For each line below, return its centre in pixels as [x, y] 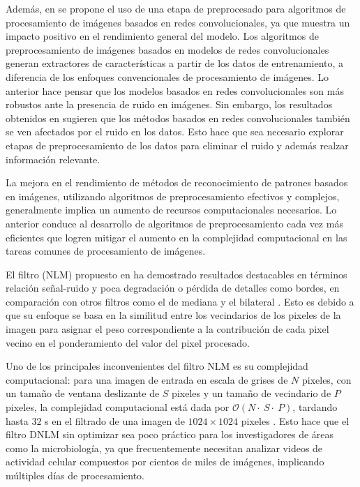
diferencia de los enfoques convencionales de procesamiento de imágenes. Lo [167, 76]
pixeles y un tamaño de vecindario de [252, 393]
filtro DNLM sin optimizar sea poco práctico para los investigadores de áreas [170, 434]
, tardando [315, 407]
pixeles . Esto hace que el [295, 420]
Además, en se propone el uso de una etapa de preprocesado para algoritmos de [176, 8]
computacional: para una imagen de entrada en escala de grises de [147, 379]
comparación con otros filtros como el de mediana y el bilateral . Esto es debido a [180, 301]
